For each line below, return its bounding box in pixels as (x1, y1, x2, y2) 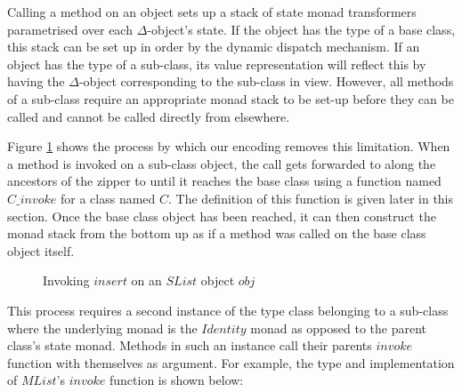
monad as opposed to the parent (250, 318, 426, 337)
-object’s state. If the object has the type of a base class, (147, 20, 456, 38)
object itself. (7, 241, 75, 260)
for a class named (61, 188, 156, 207)
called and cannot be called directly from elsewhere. (7, 107, 290, 125)
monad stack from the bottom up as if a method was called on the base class (7, 224, 426, 243)
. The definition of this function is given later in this (168, 188, 454, 207)
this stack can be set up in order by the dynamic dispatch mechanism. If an (7, 37, 420, 56)
